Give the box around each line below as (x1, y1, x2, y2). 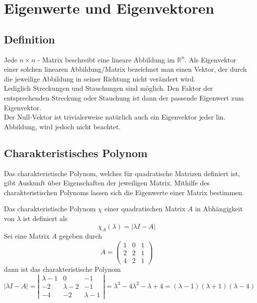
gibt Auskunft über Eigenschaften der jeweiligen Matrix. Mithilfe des (4, 178, 210, 188)
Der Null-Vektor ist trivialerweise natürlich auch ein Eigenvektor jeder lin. (4, 112, 226, 122)
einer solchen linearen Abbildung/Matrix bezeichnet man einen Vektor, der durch (4, 64, 247, 74)
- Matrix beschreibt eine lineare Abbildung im (38, 54, 175, 64)
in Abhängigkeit (195, 203, 243, 214)
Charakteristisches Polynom (4, 145, 148, 160)
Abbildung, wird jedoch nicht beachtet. (4, 121, 121, 131)
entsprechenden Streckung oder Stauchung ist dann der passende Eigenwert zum (4, 92, 244, 102)
